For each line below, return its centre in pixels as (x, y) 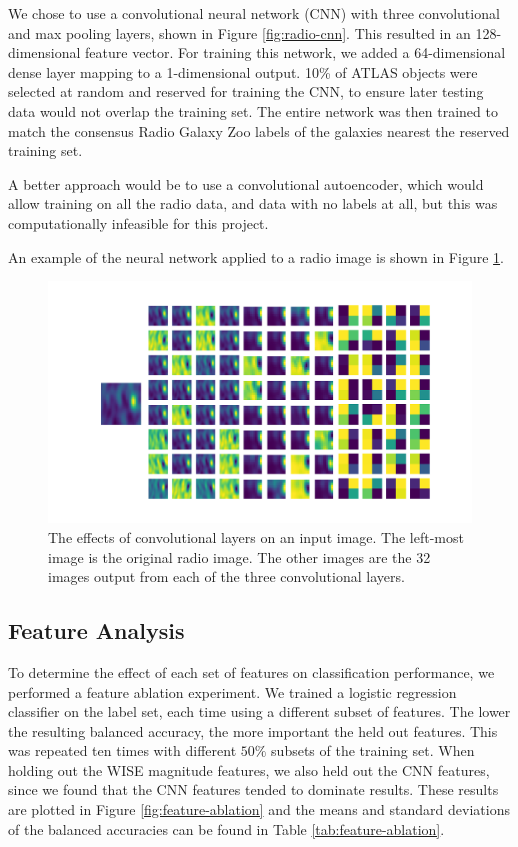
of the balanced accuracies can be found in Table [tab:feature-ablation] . (226, 828)
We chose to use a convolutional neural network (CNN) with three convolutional (254, 13)
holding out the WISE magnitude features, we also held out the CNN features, (249, 769)
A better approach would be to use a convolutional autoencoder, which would (246, 183)
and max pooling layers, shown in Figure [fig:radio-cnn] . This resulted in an (239, 32)
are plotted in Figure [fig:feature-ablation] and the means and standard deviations (259, 809)
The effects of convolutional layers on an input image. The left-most (256, 536)
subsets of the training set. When (373, 750)
